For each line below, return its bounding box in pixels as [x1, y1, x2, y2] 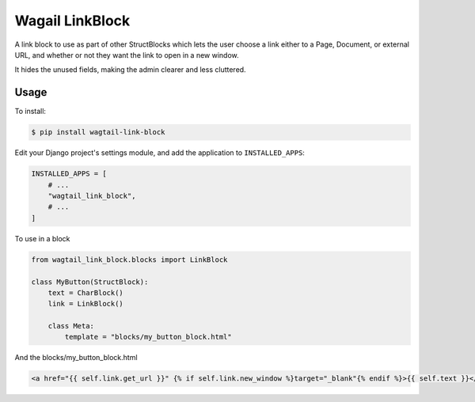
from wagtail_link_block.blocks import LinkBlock [31, 255, 228, 264]
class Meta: [47, 321, 95, 331]
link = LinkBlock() [47, 299, 124, 309]
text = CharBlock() [47, 288, 124, 297]
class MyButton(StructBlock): [31, 277, 149, 286]
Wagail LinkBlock [14, 12, 131, 29]
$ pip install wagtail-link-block [31, 127, 165, 137]
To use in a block [14, 233, 70, 243]
